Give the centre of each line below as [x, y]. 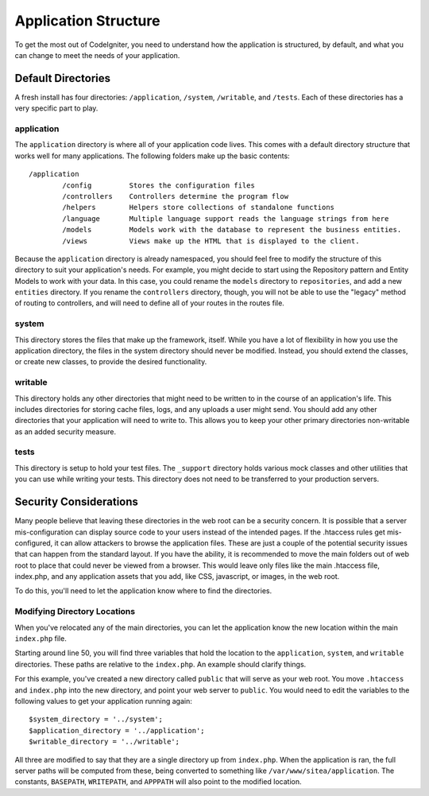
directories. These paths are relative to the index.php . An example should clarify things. [160, 664]
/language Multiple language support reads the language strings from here [226, 218]
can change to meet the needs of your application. [97, 55]
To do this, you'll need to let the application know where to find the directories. [143, 591]
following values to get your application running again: [103, 701]
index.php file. [41, 639]
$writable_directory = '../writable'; [104, 742]
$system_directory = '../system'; [96, 719]
